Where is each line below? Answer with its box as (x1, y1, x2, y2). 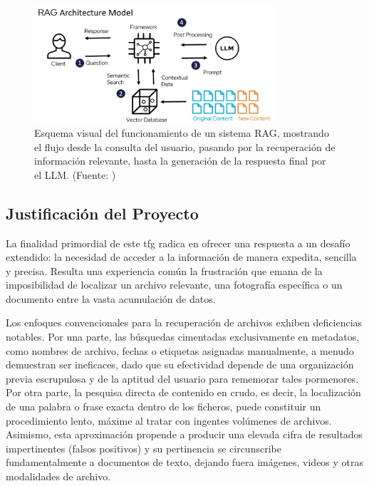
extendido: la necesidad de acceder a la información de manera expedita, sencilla (6, 249, 357, 264)
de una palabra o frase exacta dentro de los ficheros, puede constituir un (6, 399, 321, 414)
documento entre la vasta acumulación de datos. (6, 291, 216, 306)
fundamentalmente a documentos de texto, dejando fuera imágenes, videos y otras (6, 455, 364, 470)
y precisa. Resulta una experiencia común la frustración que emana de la (6, 263, 323, 278)
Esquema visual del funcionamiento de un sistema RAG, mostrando (34, 125, 329, 140)
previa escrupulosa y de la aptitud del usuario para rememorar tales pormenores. (6, 371, 359, 386)
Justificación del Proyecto (6, 202, 199, 224)
